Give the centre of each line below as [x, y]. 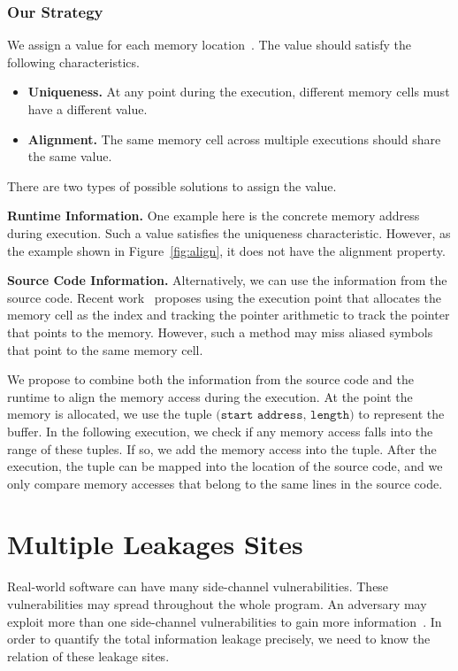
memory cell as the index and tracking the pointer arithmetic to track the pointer [229, 315]
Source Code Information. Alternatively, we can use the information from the [227, 280]
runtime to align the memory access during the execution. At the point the [210, 396]
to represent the [401, 414]
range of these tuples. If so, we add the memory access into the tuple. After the [222, 448]
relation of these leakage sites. [88, 656]
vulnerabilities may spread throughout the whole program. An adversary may [217, 604]
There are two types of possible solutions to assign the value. [172, 185]
